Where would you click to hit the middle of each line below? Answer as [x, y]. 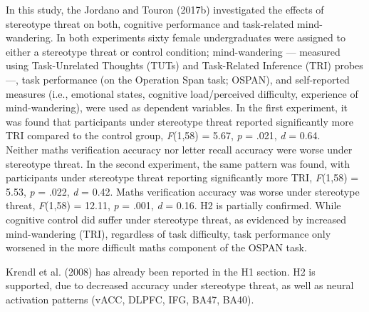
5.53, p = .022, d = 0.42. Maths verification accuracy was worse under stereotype [183, 191]
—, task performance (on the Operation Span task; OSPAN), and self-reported [178, 79]
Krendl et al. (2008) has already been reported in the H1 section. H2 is [161, 271]
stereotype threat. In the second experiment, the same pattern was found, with [178, 163]
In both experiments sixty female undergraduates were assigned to [201, 37]
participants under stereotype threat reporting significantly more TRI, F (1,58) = [182, 177]
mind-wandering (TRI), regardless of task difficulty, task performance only [168, 233]
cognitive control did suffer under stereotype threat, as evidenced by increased [176, 219]
